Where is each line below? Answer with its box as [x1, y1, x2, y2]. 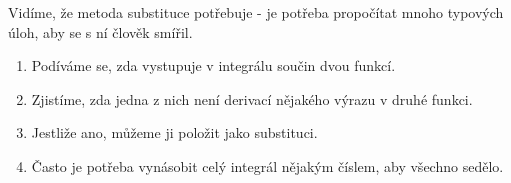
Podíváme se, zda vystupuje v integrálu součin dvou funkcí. [31, 55, 396, 76]
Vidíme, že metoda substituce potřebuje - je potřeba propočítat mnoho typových [8, 2, 504, 22]
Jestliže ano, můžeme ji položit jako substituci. [31, 122, 318, 143]
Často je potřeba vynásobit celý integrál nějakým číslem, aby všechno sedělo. [31, 155, 504, 176]
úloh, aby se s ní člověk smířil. [8, 21, 193, 42]
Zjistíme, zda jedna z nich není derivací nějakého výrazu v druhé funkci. [31, 88, 473, 109]
